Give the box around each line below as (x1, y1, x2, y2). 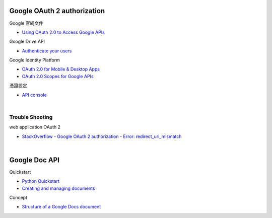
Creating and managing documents (22, 185, 95, 191)
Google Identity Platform (9, 57, 60, 63)
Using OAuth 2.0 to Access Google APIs (22, 29, 105, 35)
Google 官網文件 (9, 20, 44, 26)
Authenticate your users (22, 48, 72, 54)
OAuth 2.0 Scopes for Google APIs (22, 73, 94, 79)
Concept (9, 194, 28, 201)
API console (22, 92, 47, 98)
